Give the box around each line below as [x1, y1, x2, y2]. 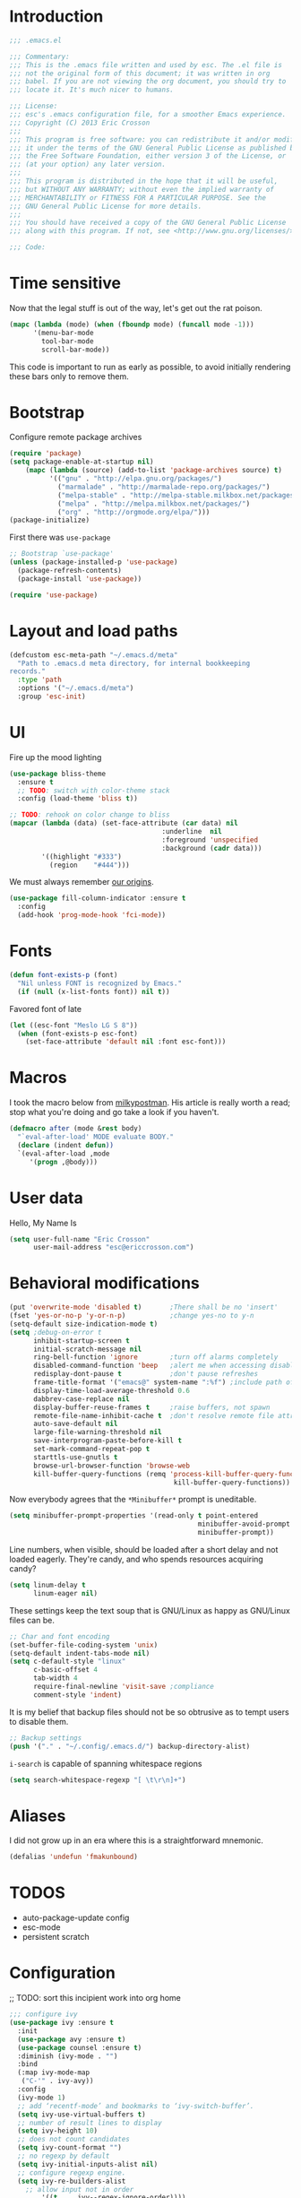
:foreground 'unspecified [161, 835, 258, 844]
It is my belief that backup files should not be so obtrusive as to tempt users [9, 1706, 289, 1718]
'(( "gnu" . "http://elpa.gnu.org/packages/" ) [48, 474, 222, 483]
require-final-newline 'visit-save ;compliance [32, 1683, 215, 1692]
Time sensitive [9, 273, 122, 293]
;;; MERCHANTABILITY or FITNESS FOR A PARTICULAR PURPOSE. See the [9, 193, 267, 203]
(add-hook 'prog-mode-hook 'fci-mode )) [17, 911, 167, 920]
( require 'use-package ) [9, 590, 99, 600]
